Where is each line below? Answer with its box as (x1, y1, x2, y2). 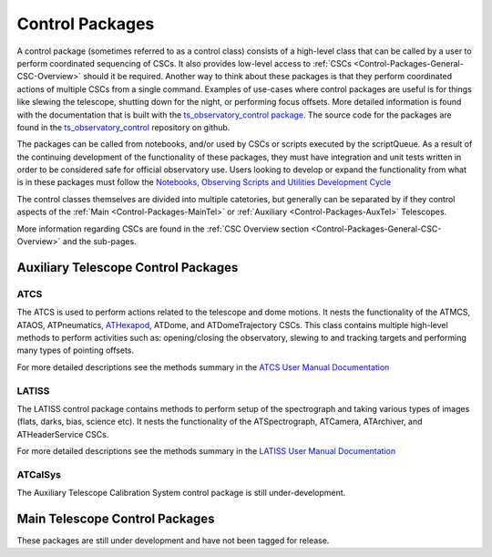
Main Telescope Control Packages (16, 511, 215, 526)
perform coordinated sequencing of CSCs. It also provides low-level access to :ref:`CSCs (16, 57, 353, 68)
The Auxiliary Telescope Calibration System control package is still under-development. (16, 488, 346, 499)
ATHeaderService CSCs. (16, 428, 109, 439)
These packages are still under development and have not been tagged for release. (16, 535, 330, 546)
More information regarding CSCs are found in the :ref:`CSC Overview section (16, 223, 310, 234)
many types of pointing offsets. (16, 345, 135, 356)
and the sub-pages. (62, 236, 137, 247)
